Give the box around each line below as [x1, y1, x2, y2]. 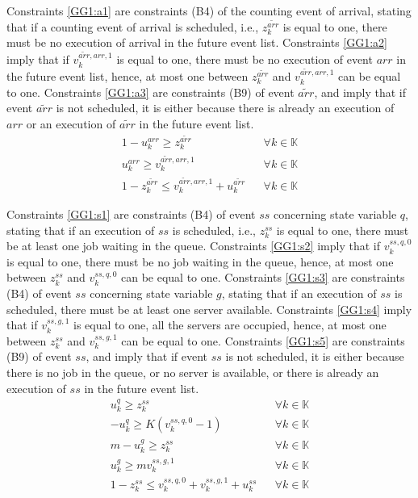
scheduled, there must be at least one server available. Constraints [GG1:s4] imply [6, 300, 412, 317]
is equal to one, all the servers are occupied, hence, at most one [73, 316, 387, 333]
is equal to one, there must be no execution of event [116, 51, 373, 68]
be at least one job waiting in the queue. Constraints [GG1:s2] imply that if [6, 237, 380, 254]
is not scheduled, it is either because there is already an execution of [56, 99, 395, 116]
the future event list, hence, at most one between [6, 68, 249, 85]
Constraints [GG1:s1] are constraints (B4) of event [6, 205, 256, 222]
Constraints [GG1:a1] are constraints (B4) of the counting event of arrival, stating [6, 2, 412, 19]
